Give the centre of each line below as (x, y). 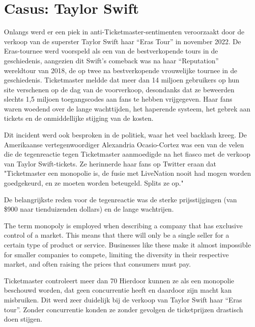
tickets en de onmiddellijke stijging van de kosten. (79, 118)
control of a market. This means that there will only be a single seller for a (117, 235)
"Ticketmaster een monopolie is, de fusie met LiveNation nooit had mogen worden (127, 173)
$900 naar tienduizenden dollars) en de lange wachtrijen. (89, 209)
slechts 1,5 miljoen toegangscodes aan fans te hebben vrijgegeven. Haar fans (118, 99)
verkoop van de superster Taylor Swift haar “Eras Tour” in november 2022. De (123, 41)
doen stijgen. (23, 319)
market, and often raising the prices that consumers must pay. (98, 264)
